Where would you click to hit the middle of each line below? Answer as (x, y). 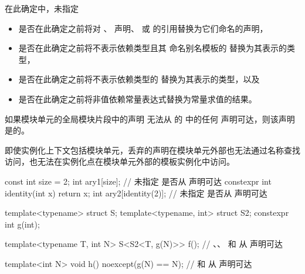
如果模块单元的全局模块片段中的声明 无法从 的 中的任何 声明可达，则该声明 (150, 118)
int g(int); (22, 224)
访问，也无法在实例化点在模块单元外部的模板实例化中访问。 (120, 161)
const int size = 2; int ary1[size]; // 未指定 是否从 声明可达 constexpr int (138, 181)
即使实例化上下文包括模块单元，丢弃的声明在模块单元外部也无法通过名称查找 (152, 150)
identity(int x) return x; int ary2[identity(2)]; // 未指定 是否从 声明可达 (136, 193)
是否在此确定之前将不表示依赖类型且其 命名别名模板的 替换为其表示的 (153, 48)
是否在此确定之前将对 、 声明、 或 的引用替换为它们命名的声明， (143, 28)
